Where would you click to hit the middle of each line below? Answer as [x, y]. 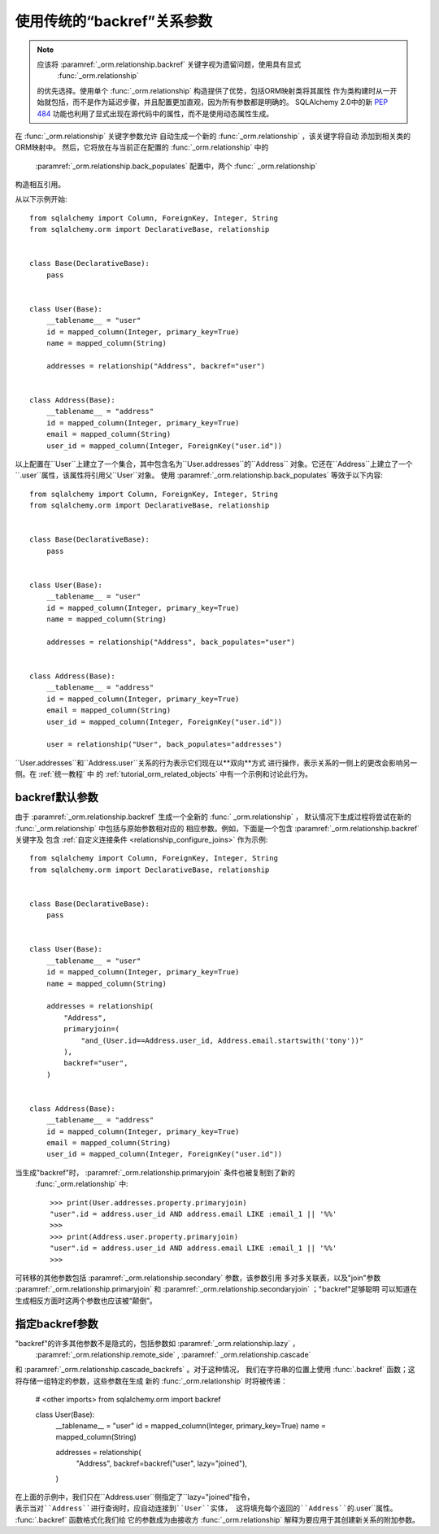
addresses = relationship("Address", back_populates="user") [171, 642]
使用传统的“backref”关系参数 [114, 21]
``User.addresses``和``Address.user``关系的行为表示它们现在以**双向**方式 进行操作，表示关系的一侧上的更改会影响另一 [216, 763]
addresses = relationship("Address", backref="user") [156, 366]
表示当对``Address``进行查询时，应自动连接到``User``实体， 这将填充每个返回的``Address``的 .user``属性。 [206, 1508]
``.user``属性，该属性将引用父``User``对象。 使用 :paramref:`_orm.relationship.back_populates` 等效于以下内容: [199, 475]
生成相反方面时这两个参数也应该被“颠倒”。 [86, 1301]
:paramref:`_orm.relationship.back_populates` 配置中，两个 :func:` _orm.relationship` [176, 166]
